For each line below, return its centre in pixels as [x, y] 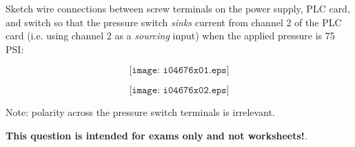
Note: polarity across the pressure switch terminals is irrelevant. [140, 112]
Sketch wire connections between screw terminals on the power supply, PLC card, [178, 8]
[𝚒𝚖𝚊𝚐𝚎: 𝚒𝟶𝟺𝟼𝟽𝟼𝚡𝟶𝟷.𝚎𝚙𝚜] [179, 71]
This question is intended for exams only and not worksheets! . [156, 135]
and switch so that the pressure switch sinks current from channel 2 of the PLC [174, 22]
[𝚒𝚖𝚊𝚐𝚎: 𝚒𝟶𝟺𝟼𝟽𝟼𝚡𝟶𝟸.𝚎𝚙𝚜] [179, 91]
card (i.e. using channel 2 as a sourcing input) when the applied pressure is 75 [170, 36]
